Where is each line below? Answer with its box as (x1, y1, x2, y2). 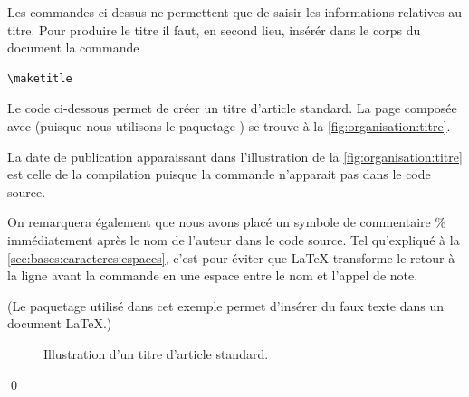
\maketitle (7, 71, 72, 85)
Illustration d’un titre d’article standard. (43, 344, 269, 363)
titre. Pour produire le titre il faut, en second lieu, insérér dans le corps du (7, 20, 421, 39)
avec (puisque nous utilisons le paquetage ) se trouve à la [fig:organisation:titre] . (7, 116, 451, 135)
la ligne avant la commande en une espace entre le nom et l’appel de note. (7, 266, 418, 285)
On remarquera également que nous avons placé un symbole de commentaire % (7, 213, 446, 232)
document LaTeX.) (7, 314, 112, 333)
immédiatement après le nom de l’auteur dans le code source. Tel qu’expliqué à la (7, 230, 460, 249)
